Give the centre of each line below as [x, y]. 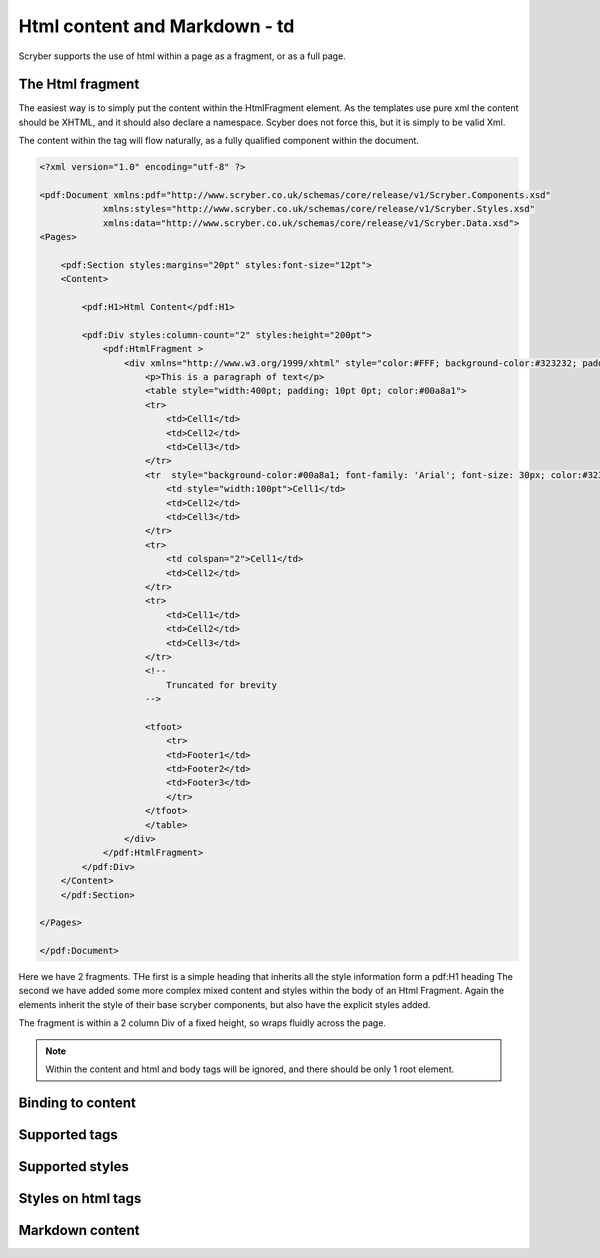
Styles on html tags [80, 1198]
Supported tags [68, 1134]
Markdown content [79, 1230]
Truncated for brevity [221, 684]
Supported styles [73, 1166]
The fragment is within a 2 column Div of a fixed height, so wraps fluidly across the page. [202, 1023]
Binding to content [77, 1102]
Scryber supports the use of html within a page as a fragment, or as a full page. [182, 56]
